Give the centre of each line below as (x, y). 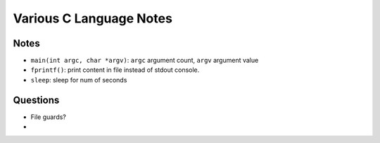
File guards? (49, 117)
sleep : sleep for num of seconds (79, 80)
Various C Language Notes (93, 18)
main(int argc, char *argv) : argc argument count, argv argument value (145, 61)
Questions (36, 100)
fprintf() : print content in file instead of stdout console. (115, 70)
